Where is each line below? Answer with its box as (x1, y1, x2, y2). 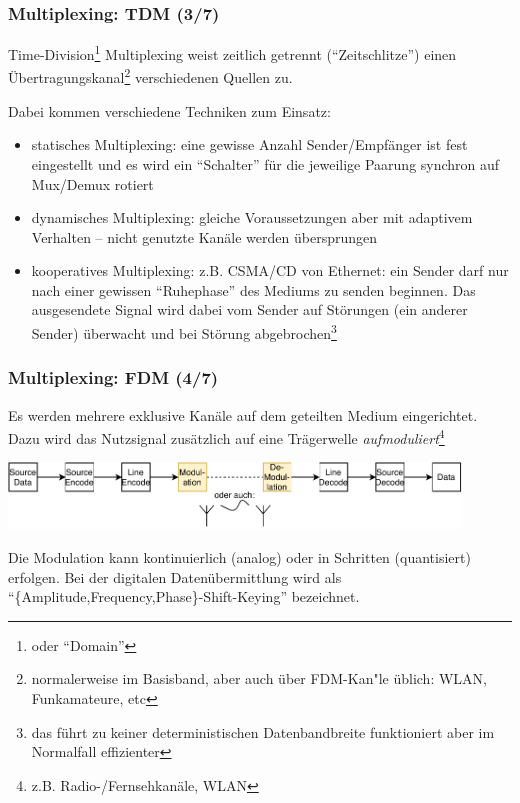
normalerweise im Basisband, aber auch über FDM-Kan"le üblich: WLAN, (31, 668, 487, 689)
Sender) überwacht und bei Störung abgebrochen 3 (31, 320, 337, 343)
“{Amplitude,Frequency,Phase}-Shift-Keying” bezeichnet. (8, 586, 360, 607)
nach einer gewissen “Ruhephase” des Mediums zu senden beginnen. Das (31, 279, 476, 300)
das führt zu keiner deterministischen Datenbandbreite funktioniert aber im (31, 721, 495, 742)
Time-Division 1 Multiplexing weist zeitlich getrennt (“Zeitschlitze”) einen (8, 41, 457, 64)
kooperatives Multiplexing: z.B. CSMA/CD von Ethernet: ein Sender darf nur (31, 260, 509, 281)
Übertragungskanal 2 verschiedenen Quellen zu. (8, 64, 293, 88)
